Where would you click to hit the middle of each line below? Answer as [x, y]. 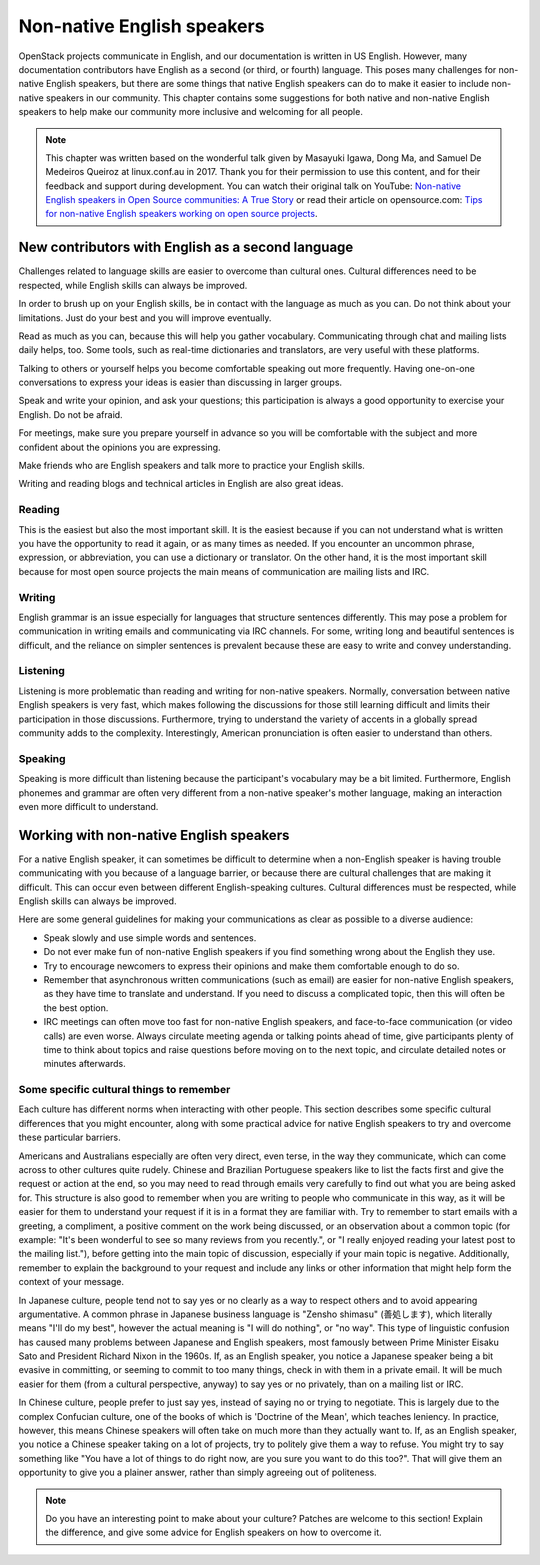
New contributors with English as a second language [186, 247]
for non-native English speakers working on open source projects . [181, 214]
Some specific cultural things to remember [124, 1090]
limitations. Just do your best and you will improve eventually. [145, 317]
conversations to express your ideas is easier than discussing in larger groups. [180, 382]
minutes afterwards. [85, 1064]
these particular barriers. [69, 1137]
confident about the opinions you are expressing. [119, 447]
